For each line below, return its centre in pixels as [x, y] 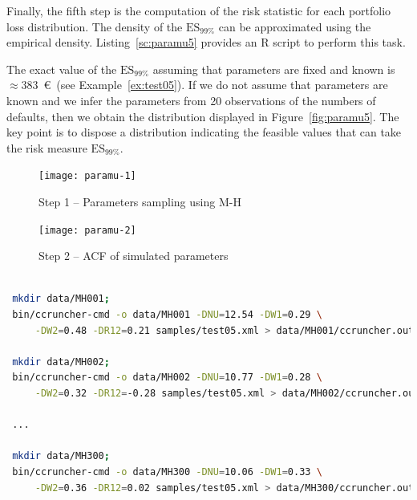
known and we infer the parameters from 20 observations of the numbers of [191, 100]
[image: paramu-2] [87, 230]
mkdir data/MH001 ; [61, 299]
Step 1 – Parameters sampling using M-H [140, 201]
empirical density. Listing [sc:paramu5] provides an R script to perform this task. [206, 42]
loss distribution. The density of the [95, 26]
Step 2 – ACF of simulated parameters [134, 256]
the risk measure [47, 147]
